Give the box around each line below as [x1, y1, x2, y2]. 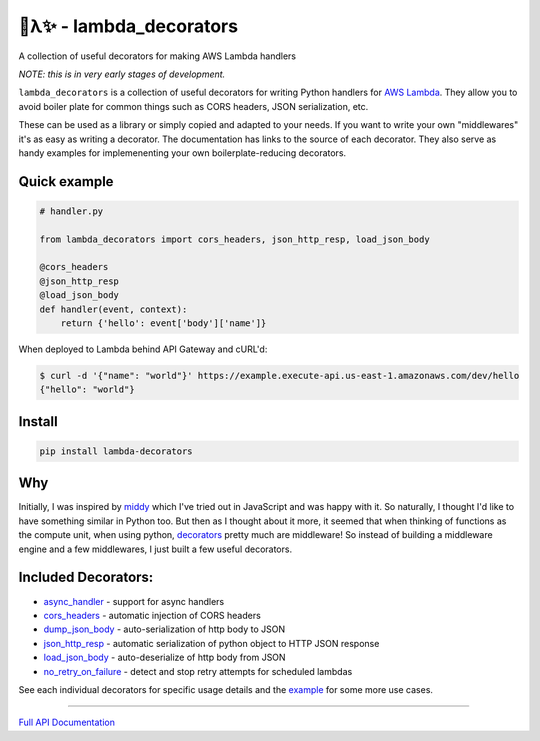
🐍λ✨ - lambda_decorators [18, 15, 239, 37]
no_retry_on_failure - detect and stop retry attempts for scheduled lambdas [43, 665, 353, 677]
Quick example [18, 173, 114, 190]
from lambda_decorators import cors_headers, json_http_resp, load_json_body [39, 233, 430, 245]
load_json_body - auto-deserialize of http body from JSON [43, 651, 286, 664]
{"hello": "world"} [39, 384, 135, 395]
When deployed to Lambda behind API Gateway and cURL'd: [18, 343, 268, 355]
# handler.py [39, 205, 104, 217]
